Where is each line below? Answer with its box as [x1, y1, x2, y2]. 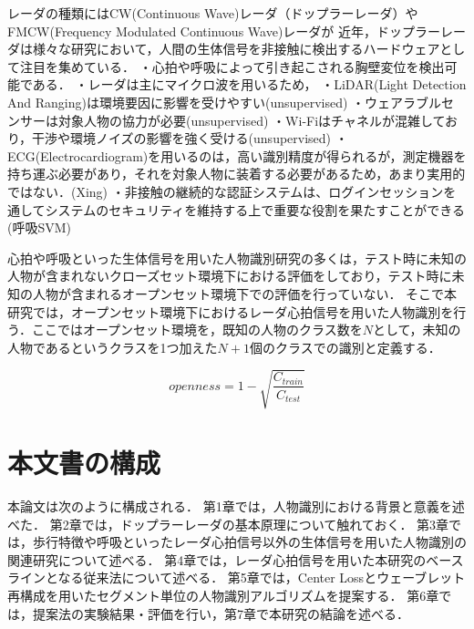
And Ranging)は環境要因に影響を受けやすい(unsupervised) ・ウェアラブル [7, 92, 442, 111]
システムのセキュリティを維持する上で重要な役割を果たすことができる [45, 200, 466, 219]
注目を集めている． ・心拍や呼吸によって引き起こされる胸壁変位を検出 [19, 57, 445, 76]
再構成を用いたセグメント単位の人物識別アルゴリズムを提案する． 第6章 [7, 585, 439, 604]
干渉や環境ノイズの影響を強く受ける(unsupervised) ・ [32, 129, 348, 148]
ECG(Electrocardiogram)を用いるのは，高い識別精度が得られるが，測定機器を [7, 146, 467, 165]
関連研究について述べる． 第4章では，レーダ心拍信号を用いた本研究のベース [7, 550, 464, 569]
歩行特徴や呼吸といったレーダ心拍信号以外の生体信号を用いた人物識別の [32, 532, 467, 552]
